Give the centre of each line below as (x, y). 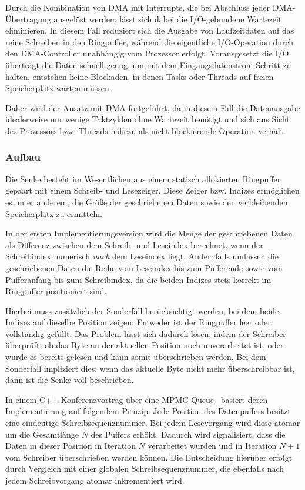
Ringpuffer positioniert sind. (56, 291)
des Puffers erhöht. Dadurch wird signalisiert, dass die (188, 434)
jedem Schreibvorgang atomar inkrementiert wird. (95, 480)
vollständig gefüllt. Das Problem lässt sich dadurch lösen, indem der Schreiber (146, 333)
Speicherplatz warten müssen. (58, 88)
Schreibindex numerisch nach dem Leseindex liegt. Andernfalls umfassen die (142, 256)
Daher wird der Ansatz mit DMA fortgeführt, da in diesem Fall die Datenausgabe (153, 107)
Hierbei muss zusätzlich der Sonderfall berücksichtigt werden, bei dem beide (142, 310)
